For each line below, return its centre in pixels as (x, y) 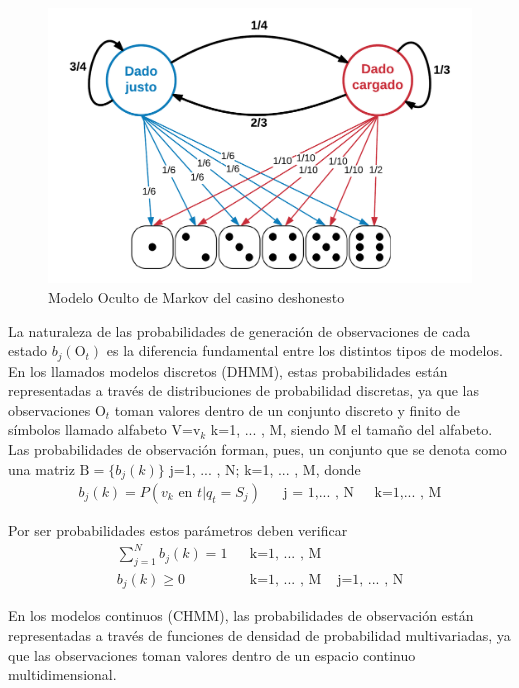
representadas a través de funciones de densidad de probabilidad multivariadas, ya (259, 635)
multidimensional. (62, 674)
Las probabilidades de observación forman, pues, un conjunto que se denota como (257, 448)
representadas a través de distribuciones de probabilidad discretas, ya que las (244, 390)
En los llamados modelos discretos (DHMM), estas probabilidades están (228, 370)
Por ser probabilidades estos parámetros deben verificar (178, 530)
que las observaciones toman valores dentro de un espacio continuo (212, 654)
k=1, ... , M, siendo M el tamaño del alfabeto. (351, 429)
